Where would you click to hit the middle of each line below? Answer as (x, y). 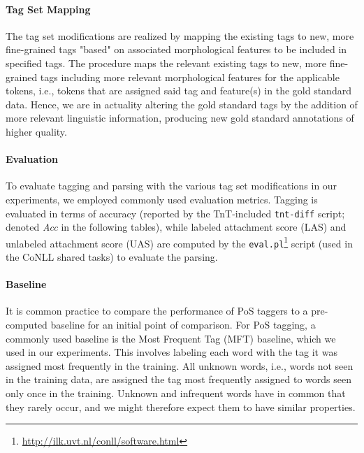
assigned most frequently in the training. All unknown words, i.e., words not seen (180, 365)
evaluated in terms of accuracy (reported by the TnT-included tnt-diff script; (175, 213)
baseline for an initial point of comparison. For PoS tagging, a (183, 325)
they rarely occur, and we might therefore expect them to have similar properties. (181, 407)
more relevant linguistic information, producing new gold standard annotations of (180, 118)
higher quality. (36, 131)
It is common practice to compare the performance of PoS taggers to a (157, 311)
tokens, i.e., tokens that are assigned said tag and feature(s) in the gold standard (179, 91)
